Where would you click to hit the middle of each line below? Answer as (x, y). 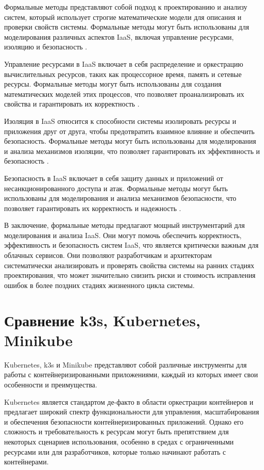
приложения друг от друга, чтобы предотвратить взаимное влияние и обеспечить (129, 131)
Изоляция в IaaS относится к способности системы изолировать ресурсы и (120, 121)
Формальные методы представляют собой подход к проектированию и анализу (126, 7)
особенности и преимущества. (51, 384)
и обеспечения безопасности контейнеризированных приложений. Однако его (124, 421)
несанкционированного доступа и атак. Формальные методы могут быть (116, 188)
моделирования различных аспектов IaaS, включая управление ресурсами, (119, 36)
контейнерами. (26, 462)
